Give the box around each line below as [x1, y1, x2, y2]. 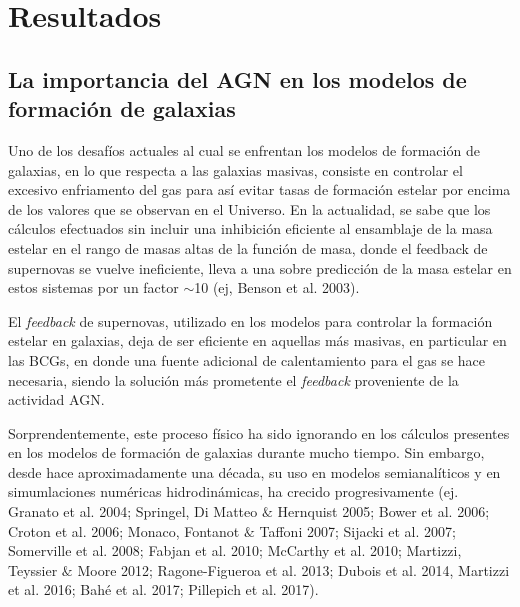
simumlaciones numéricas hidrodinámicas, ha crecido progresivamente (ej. [8, 481, 459, 502]
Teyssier [8, 559, 58, 580]
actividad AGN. [8, 389, 105, 410]
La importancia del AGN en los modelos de [8, 63, 467, 94]
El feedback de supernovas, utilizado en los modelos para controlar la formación [8, 310, 493, 331]
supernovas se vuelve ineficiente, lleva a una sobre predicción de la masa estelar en [8, 257, 512, 278]
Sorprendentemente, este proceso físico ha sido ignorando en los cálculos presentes [8, 422, 510, 443]
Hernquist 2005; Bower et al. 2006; [277, 501, 490, 522]
